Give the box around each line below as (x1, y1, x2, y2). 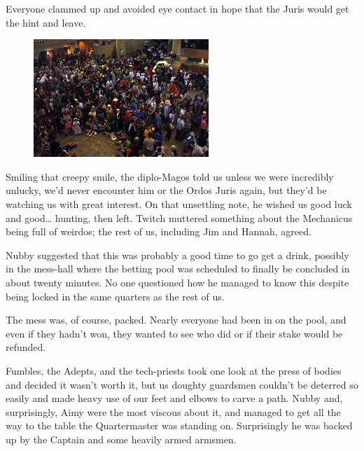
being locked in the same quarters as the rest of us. (6, 289, 225, 303)
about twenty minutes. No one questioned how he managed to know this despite (6, 275, 349, 289)
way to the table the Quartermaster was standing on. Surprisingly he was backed (6, 418, 353, 433)
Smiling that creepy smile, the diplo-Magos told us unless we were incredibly (6, 169, 334, 183)
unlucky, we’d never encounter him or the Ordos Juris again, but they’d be (6, 183, 327, 197)
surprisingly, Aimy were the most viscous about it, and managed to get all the (6, 404, 341, 419)
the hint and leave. (6, 15, 86, 29)
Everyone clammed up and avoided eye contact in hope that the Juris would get (6, 1, 349, 15)
